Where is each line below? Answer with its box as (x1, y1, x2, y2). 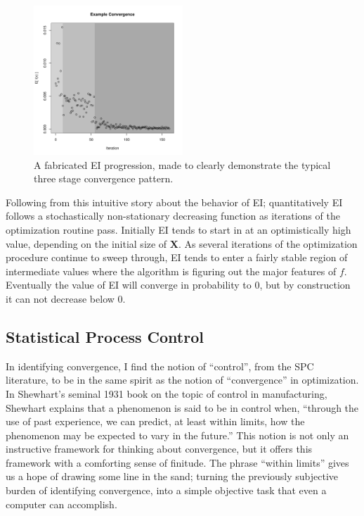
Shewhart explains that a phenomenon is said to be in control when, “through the (6, 400, 359, 415)
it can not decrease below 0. (6, 291, 126, 306)
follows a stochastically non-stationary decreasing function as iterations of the (6, 208, 340, 223)
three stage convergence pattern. (34, 171, 174, 186)
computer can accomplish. (6, 496, 117, 511)
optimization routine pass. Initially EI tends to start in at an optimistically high (6, 222, 351, 237)
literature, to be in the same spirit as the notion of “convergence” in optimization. (6, 372, 359, 387)
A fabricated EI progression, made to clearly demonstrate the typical (34, 157, 331, 172)
